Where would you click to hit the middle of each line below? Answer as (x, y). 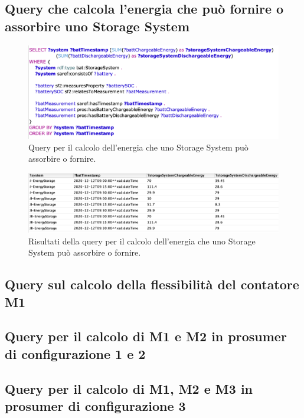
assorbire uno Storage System (97, 26)
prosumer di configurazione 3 (95, 405)
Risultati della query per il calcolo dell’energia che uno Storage (142, 241)
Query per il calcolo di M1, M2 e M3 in (129, 388)
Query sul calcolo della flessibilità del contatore (152, 284)
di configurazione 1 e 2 (75, 353)
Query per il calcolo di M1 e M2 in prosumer (146, 336)
